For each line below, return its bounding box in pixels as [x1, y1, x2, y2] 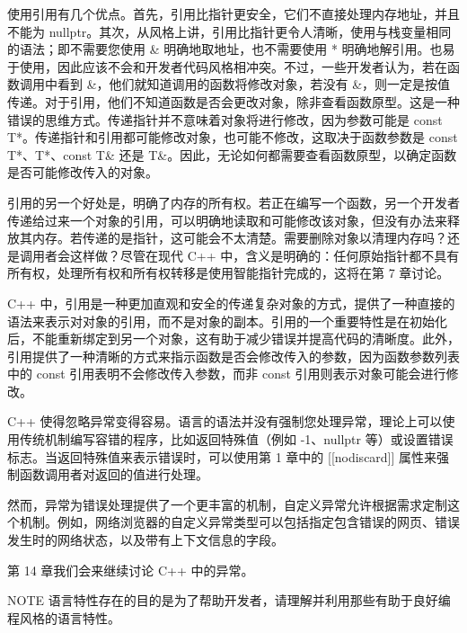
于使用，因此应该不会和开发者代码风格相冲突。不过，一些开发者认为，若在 [7, 57, 447, 76]
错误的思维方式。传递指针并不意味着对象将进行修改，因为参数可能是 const [7, 110, 443, 129]
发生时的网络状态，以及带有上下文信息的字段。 [7, 530, 284, 549]
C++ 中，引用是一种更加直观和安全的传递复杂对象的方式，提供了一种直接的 [7, 293, 455, 312]
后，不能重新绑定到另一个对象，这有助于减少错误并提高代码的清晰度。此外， [7, 329, 460, 348]
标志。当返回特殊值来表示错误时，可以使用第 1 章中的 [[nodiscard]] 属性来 [7, 447, 437, 466]
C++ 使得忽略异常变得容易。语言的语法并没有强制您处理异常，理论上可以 [7, 412, 443, 431]
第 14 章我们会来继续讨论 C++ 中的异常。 [7, 560, 254, 579]
